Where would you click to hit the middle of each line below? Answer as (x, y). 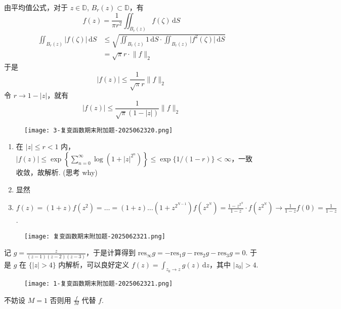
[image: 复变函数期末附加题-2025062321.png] (95, 236)
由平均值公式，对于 (36, 7)
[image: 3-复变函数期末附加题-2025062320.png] (99, 130)
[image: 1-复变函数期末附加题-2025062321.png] (99, 283)
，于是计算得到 (111, 252)
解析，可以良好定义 (97, 264)
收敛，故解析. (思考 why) (57, 172)
